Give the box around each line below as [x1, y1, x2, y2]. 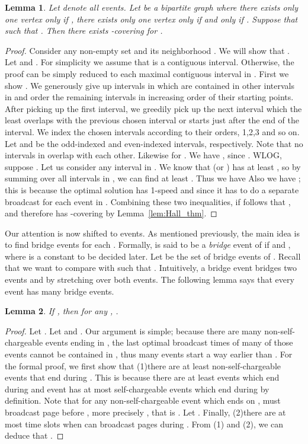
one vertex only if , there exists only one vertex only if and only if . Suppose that [5, 12, 298, 25]
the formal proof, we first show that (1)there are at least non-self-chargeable [5, 359, 281, 372]
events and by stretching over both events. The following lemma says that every [5, 273, 294, 286]
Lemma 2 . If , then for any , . [5, 305, 118, 317]
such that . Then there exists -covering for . [5, 24, 163, 37]
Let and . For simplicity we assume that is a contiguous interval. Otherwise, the [5, 56, 294, 68]
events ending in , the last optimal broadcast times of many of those [45, 336, 293, 349]
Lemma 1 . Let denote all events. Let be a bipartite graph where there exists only [5, 1, 298, 13]
